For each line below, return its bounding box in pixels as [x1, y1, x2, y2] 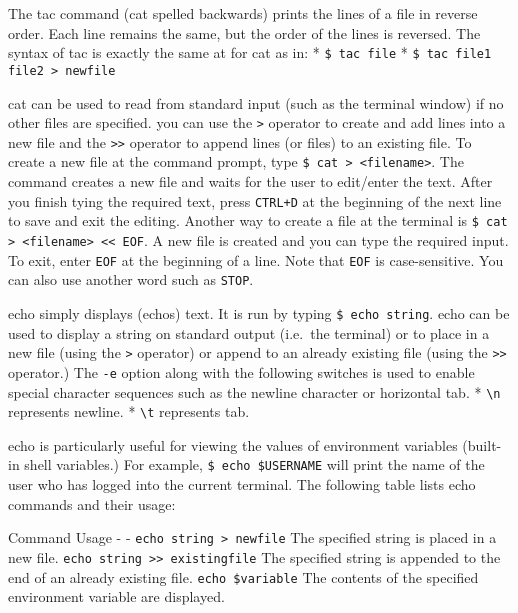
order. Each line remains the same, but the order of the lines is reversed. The [8, 22, 481, 43]
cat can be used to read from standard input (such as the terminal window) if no [8, 92, 504, 113]
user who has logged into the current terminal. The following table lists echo [8, 474, 476, 495]
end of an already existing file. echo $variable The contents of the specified [8, 566, 479, 587]
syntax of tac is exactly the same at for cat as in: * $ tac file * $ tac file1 [8, 42, 492, 63]
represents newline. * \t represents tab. [8, 401, 250, 422]
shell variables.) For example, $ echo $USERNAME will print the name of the [24, 454, 485, 475]
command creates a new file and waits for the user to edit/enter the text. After [8, 171, 493, 192]
